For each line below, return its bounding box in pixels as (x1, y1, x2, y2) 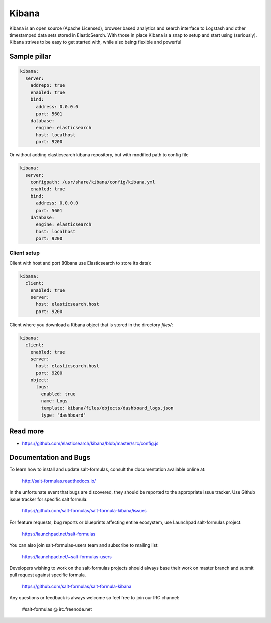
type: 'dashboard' (41, 412, 86, 418)
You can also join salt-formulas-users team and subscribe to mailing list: (9, 542, 159, 548)
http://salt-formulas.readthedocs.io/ (22, 478, 96, 484)
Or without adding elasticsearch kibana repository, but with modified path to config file (9, 152, 189, 158)
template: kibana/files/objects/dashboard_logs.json (41, 405, 174, 411)
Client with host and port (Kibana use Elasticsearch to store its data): (9, 260, 152, 266)
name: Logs (41, 398, 68, 404)
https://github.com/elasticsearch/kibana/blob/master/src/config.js (22, 440, 159, 446)
